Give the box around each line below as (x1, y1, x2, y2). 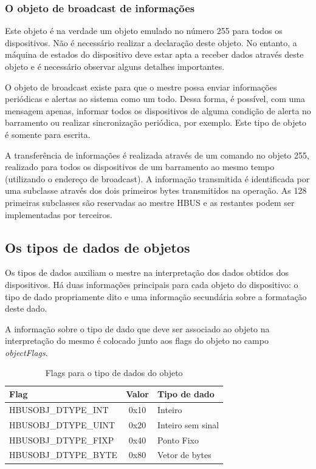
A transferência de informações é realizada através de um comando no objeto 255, (5, 148, 309, 161)
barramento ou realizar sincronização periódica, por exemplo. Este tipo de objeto (5, 116, 307, 129)
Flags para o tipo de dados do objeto (45, 366, 183, 379)
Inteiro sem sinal (157, 418, 219, 431)
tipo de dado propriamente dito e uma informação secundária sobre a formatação (5, 290, 307, 303)
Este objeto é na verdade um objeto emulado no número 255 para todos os (5, 24, 283, 37)
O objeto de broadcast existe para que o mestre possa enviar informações (5, 80, 277, 93)
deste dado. (5, 302, 47, 315)
